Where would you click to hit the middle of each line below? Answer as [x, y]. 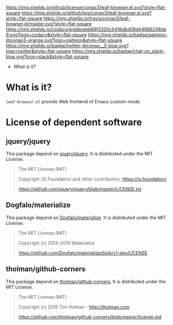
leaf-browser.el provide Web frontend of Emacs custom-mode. [74, 101]
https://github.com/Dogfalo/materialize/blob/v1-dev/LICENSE [83, 253]
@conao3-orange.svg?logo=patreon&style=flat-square [64, 40]
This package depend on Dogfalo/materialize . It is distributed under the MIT [86, 218]
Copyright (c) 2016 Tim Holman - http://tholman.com [74, 307]
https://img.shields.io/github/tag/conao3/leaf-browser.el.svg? [87, 13]
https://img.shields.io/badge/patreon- [128, 35]
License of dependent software [74, 122]
